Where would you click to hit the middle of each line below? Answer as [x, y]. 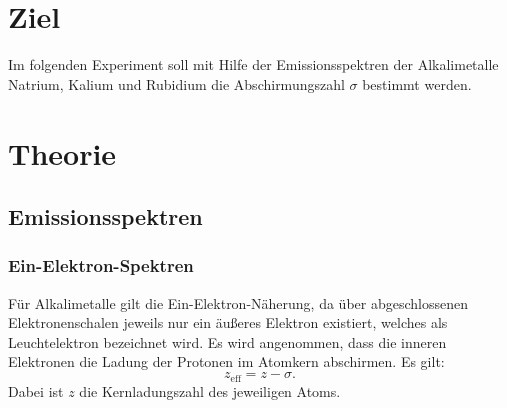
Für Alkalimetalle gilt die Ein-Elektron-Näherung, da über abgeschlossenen [238, 302]
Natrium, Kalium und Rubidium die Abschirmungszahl [176, 83]
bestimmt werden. [417, 83]
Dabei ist [36, 390]
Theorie [62, 152]
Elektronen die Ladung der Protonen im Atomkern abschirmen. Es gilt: [226, 361]
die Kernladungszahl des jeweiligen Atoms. [210, 390]
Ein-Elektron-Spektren [101, 265]
